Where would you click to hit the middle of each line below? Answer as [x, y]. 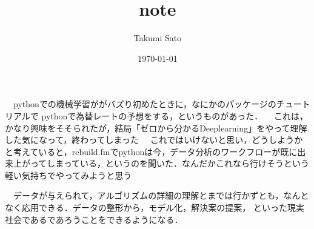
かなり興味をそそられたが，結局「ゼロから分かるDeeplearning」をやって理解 [156, 128]
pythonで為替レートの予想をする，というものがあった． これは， [175, 115]
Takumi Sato [158, 38]
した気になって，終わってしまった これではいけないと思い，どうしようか [154, 140]
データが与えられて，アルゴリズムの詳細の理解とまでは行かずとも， [148, 195]
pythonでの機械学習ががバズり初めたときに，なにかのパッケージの [145, 104]
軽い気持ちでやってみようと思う [68, 175]
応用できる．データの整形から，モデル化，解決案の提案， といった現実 [163, 207]
